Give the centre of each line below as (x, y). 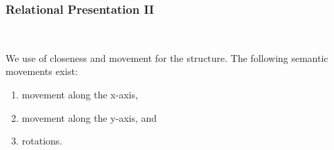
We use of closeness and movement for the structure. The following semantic (167, 57)
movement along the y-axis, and (89, 117)
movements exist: (42, 71)
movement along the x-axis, (80, 94)
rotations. (42, 141)
